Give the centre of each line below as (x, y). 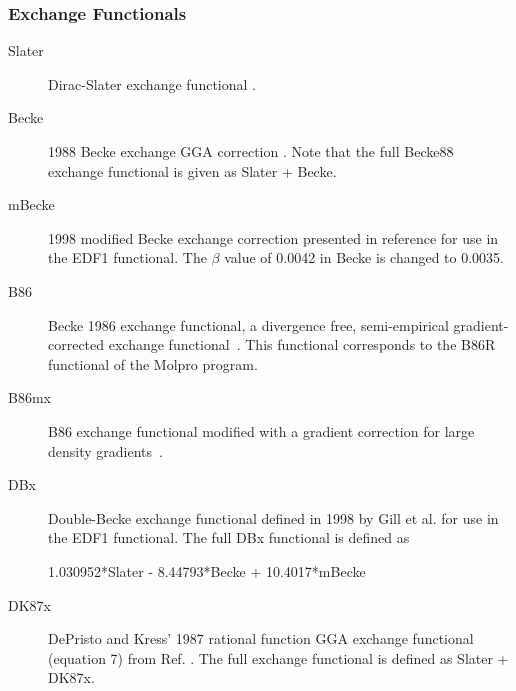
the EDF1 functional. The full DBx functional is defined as (229, 537)
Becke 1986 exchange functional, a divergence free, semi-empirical (248, 324)
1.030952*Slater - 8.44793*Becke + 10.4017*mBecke (207, 570)
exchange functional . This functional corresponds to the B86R (302, 344)
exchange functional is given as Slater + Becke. (192, 170)
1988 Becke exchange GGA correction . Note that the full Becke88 (251, 151)
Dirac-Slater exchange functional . (152, 83)
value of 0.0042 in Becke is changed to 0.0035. (364, 257)
